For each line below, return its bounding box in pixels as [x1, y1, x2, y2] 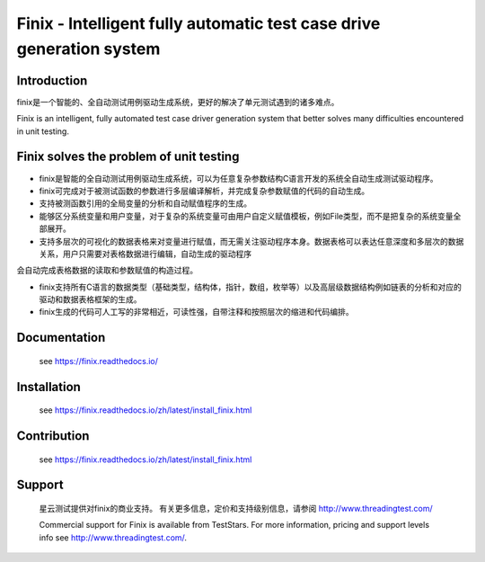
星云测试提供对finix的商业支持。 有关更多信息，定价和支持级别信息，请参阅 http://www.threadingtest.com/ [39, 504, 433, 514]
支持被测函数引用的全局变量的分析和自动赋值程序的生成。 [39, 198, 251, 209]
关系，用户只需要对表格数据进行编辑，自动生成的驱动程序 [39, 248, 251, 259]
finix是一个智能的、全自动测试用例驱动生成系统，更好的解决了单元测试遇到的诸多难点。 [16, 96, 339, 107]
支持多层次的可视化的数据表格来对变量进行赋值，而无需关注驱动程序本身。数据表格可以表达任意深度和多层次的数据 [39, 236, 464, 246]
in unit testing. [16, 126, 69, 137]
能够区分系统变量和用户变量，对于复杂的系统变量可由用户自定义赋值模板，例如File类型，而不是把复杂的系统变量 [39, 210, 454, 221]
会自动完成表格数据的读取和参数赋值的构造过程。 [16, 265, 198, 276]
